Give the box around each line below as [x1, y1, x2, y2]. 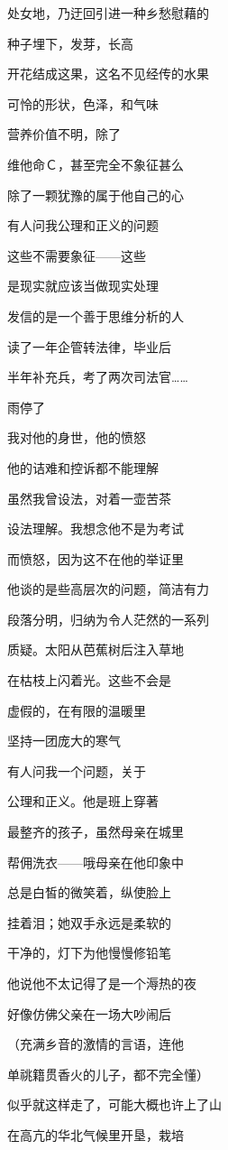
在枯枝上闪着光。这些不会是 [7, 671, 171, 690]
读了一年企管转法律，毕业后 [7, 337, 171, 356]
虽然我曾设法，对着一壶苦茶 [7, 488, 171, 507]
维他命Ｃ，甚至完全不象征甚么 [7, 154, 184, 173]
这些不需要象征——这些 [7, 246, 146, 264]
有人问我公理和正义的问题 [7, 216, 159, 235]
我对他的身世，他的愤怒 [7, 428, 146, 447]
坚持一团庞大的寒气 [7, 731, 121, 750]
